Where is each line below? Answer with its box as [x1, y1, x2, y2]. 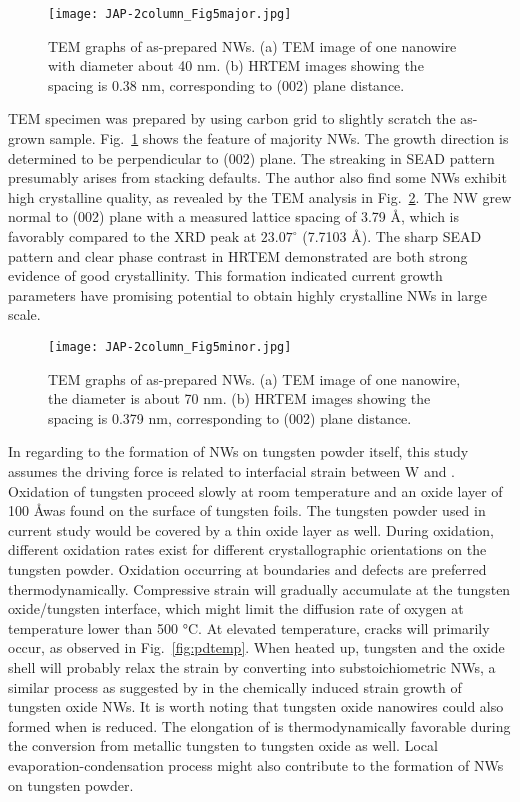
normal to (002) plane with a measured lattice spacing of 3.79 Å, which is [8, 206, 460, 227]
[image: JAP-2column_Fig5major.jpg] [48, 7, 292, 21]
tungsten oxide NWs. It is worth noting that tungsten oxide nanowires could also [8, 696, 504, 717]
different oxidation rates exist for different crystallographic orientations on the [8, 539, 487, 560]
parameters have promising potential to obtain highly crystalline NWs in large [8, 284, 487, 305]
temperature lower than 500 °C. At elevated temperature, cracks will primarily [8, 617, 490, 638]
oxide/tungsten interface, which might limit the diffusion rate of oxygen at [8, 598, 464, 619]
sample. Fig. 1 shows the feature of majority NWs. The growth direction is [49, 128, 509, 149]
